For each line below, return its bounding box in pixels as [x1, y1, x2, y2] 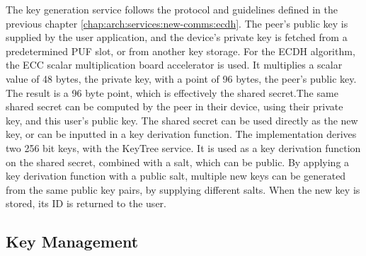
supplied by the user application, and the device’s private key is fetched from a [6, 30, 348, 45]
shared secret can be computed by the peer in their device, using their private [6, 99, 343, 114]
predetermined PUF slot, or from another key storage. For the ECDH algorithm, [6, 43, 355, 58]
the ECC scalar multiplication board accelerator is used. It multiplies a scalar [6, 57, 343, 72]
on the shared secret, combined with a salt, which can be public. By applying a [6, 154, 350, 169]
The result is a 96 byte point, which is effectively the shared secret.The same [6, 85, 338, 100]
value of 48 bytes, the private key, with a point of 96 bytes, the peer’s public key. [6, 71, 357, 86]
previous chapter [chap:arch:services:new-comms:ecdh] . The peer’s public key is [6, 16, 348, 30]
